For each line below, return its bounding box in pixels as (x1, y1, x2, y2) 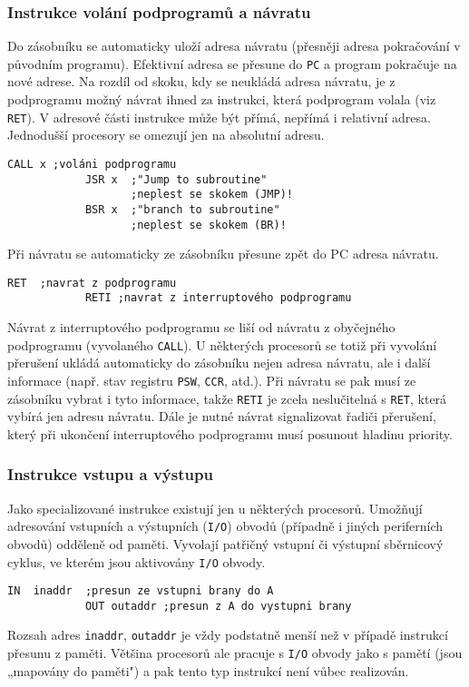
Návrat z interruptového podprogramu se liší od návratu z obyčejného (7, 318, 396, 337)
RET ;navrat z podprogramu (7, 276, 177, 290)
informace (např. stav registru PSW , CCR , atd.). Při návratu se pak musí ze (7, 370, 416, 389)
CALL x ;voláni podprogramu (7, 157, 177, 171)
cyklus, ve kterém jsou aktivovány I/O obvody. (7, 552, 266, 571)
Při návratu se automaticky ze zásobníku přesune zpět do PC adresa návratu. (7, 244, 439, 263)
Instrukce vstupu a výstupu (7, 463, 213, 486)
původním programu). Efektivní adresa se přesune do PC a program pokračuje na (7, 54, 457, 73)
